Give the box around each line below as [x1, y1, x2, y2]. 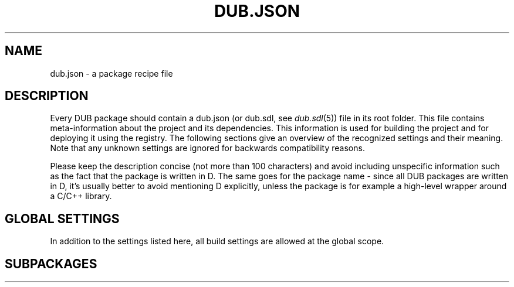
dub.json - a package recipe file [50, 68, 173, 78]
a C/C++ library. [50, 191, 112, 201]
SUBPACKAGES [5, 256, 97, 271]
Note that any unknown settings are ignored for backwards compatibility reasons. [50, 143, 365, 153]
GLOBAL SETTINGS [5, 211, 120, 226]
